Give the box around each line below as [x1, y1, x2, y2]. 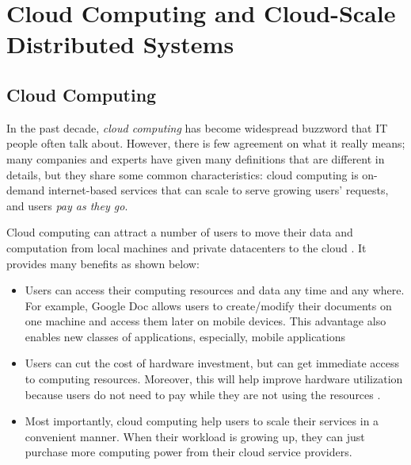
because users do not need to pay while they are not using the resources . [25, 386, 381, 402]
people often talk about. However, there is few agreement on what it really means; [6, 135, 405, 152]
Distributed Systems [6, 28, 234, 60]
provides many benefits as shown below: [6, 255, 200, 271]
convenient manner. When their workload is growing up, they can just [25, 428, 365, 444]
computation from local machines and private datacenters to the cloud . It [6, 239, 367, 256]
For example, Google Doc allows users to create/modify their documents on [25, 297, 392, 313]
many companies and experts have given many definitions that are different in [6, 150, 385, 167]
